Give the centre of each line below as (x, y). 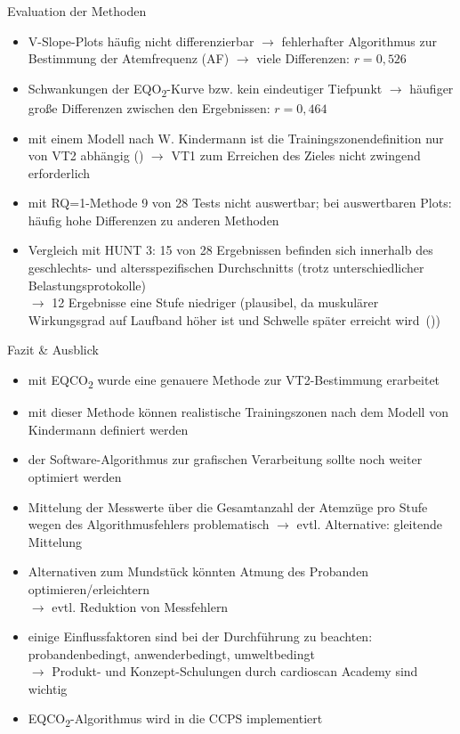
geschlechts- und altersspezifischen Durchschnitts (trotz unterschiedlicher (226, 268)
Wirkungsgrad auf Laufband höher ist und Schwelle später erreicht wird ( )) (234, 319)
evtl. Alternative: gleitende (369, 524)
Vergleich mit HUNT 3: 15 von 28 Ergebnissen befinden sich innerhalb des (230, 250)
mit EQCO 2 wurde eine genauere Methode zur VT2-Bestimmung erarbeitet (234, 381)
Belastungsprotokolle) (87, 285)
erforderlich (59, 172)
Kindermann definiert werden (108, 429)
